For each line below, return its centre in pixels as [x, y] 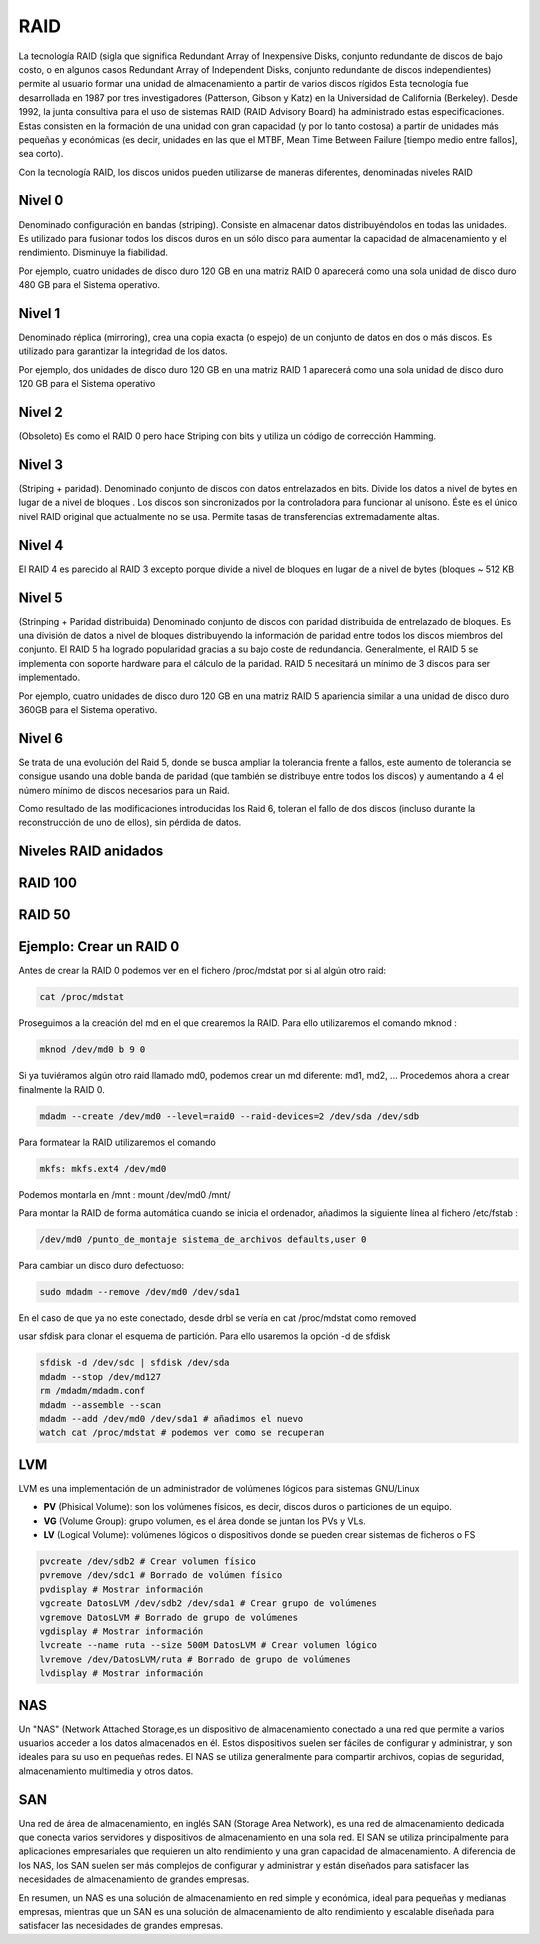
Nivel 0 [41, 200]
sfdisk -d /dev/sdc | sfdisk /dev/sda [134, 1363]
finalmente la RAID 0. [61, 1089]
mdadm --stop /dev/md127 [100, 1376]
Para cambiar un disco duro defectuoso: [101, 1266]
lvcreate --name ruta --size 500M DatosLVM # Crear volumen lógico [208, 1645]
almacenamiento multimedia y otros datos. [106, 1771]
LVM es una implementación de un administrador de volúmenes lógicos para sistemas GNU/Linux [219, 1488]
